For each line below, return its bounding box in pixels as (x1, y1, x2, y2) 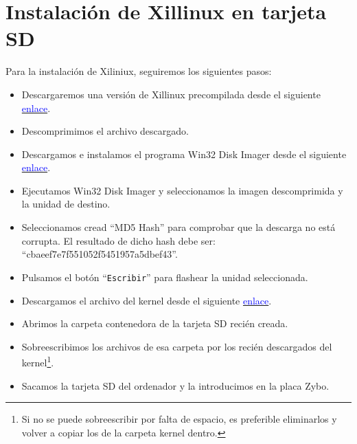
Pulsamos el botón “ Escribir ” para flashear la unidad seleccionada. (21, 269, 308, 284)
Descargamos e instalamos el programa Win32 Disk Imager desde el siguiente (21, 146, 347, 161)
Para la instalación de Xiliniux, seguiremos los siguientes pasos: (5, 64, 272, 78)
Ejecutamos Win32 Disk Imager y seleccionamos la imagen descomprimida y (21, 183, 343, 197)
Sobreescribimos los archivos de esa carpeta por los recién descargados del (21, 339, 332, 353)
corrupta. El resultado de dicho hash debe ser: (21, 233, 216, 247)
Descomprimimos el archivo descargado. (21, 124, 189, 138)
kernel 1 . (21, 353, 54, 369)
